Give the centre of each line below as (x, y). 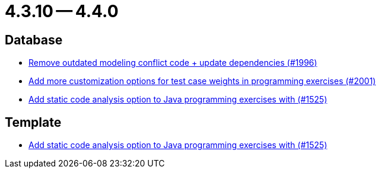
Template (33, 122)
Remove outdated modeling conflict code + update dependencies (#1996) (173, 63)
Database (34, 40)
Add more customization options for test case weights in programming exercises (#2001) (202, 81)
